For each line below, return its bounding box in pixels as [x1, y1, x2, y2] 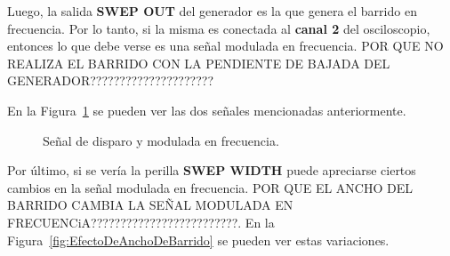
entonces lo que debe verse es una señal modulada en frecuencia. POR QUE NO [7, 36, 444, 55]
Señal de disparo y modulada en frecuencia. [43, 131, 279, 149]
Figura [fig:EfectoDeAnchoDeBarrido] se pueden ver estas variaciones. [7, 230, 390, 249]
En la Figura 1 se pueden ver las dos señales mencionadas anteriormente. [7, 100, 406, 119]
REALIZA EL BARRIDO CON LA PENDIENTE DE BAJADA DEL [7, 53, 390, 72]
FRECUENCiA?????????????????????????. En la [7, 212, 275, 231]
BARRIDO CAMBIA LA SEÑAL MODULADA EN [7, 196, 293, 214]
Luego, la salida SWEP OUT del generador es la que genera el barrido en [7, 2, 417, 20]
